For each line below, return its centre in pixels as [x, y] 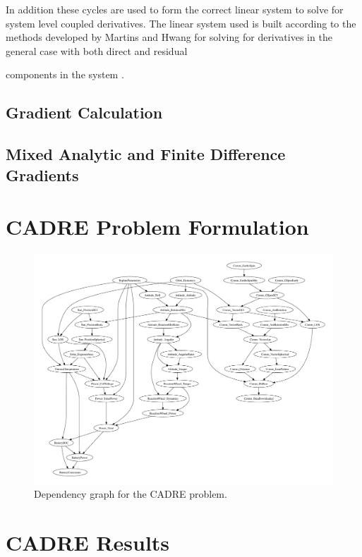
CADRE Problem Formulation [157, 227]
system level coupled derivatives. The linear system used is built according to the [181, 23]
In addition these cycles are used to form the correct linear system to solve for [175, 9]
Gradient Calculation [84, 112]
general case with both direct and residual [97, 50]
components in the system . [65, 74]
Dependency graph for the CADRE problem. [131, 494]
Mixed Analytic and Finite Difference [146, 154]
